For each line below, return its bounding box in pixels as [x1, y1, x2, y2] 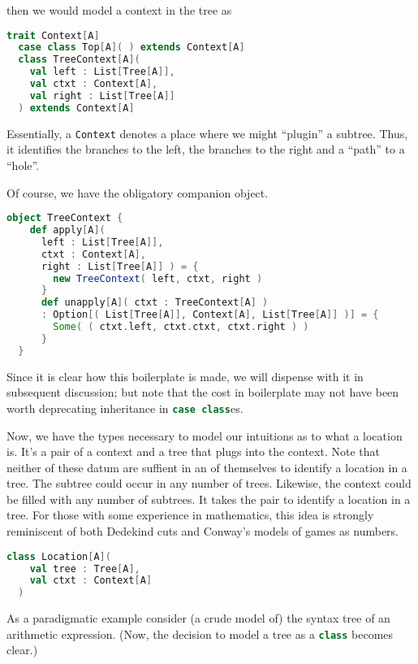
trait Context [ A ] [6, 29, 100, 41]
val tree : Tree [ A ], [29, 562, 140, 575]
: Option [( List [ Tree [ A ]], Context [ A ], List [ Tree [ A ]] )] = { [41, 309, 379, 321]
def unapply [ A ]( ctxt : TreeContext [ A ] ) [41, 297, 269, 309]
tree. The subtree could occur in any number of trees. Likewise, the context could [6, 475, 412, 492]
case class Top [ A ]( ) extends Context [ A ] [18, 41, 245, 54]
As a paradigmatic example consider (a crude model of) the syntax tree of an [6, 610, 390, 627]
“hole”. [6, 156, 40, 173]
